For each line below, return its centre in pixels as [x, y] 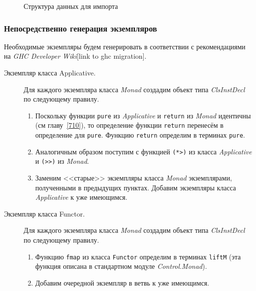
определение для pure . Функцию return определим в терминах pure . [140, 135]
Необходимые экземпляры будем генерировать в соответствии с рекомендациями [125, 46]
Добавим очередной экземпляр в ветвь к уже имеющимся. [122, 282]
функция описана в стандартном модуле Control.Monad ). [121, 266]
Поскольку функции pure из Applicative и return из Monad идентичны [143, 115]
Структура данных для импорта [71, 6]
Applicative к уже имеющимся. [81, 197]
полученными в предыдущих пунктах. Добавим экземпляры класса [136, 187]
